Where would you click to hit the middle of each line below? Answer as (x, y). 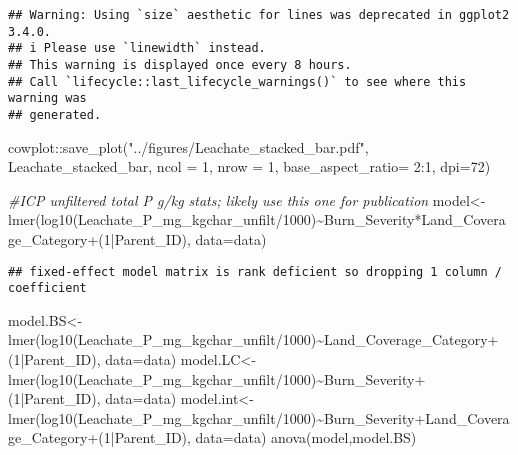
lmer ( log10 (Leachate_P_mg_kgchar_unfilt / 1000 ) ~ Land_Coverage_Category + (253, 339)
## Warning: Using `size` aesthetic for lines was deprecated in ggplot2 (259, 15)
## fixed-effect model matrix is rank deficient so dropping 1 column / (255, 271)
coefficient (47, 288)
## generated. (55, 114)
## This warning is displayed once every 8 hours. (180, 64)
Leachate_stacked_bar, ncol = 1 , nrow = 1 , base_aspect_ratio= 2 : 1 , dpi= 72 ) (249, 166)
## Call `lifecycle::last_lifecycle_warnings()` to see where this (237, 81)
